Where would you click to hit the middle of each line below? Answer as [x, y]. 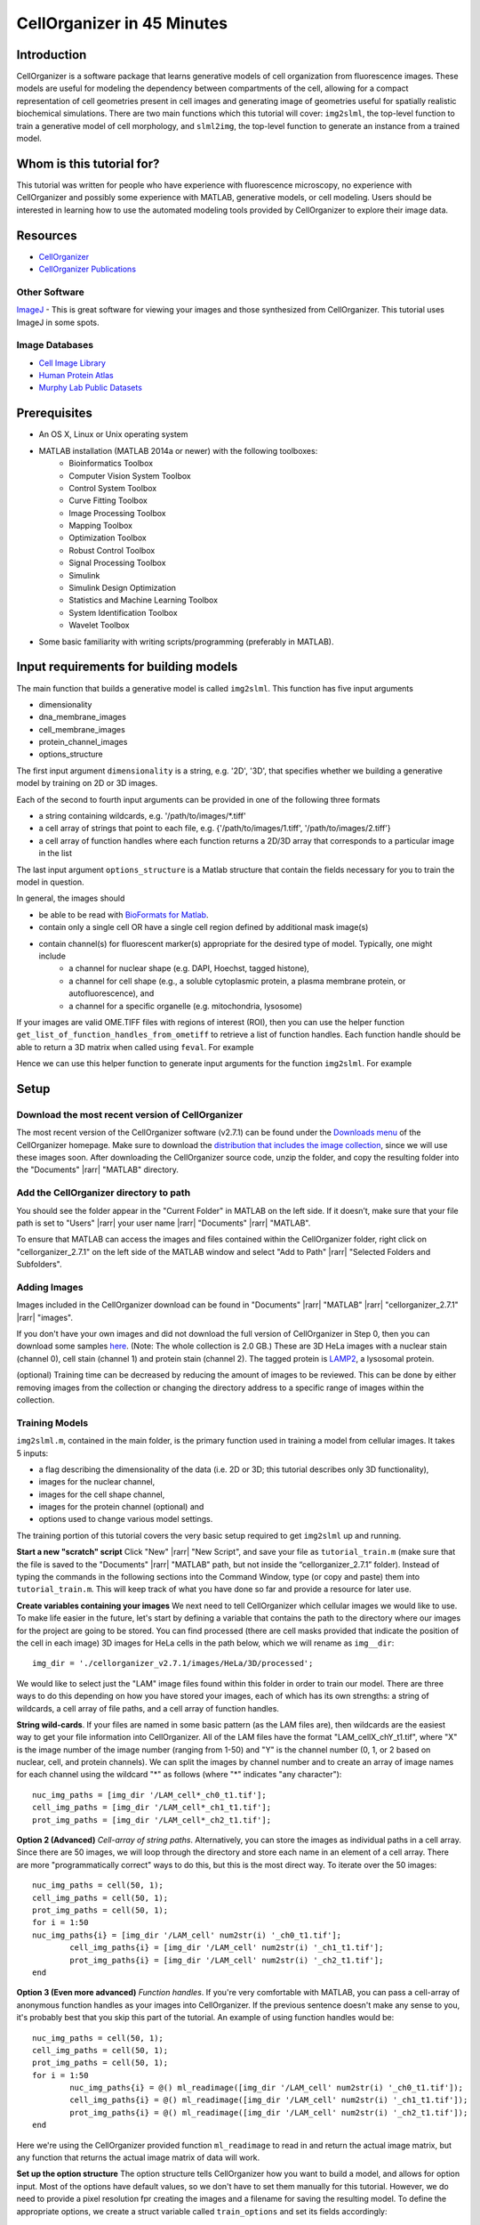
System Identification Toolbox [123, 612]
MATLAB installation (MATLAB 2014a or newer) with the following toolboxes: [178, 450]
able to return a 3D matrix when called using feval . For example [135, 1047]
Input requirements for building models [127, 667]
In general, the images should [71, 898]
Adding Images [50, 1287]
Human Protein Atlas [76, 376]
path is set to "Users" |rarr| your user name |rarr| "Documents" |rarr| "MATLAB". [164, 1223]
